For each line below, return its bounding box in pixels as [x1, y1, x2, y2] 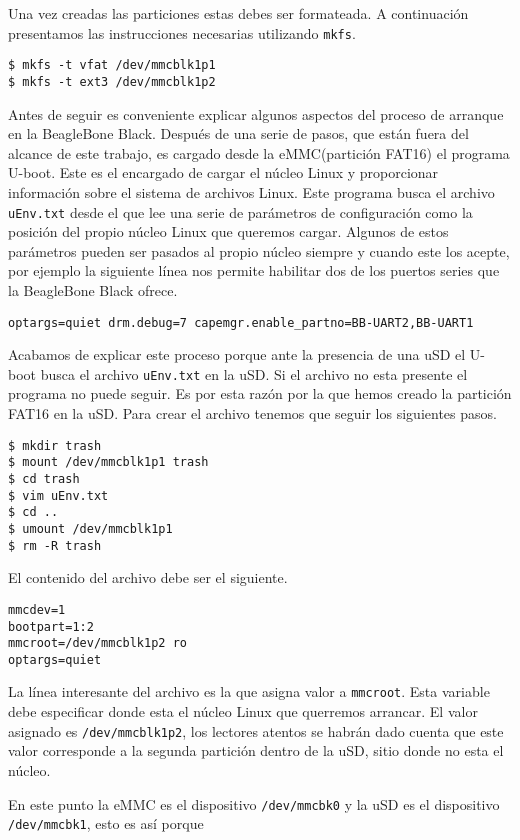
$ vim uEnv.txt [8, 488, 109, 503]
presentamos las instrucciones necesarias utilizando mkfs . [8, 22, 356, 43]
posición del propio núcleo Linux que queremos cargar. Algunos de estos [8, 221, 449, 242]
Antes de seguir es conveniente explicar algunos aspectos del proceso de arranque [8, 103, 504, 124]
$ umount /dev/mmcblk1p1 [8, 521, 173, 536]
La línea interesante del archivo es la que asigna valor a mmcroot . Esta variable [8, 681, 490, 702]
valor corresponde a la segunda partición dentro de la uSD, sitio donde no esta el [8, 740, 504, 761]
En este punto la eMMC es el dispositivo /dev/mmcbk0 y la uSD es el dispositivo [8, 793, 500, 814]
